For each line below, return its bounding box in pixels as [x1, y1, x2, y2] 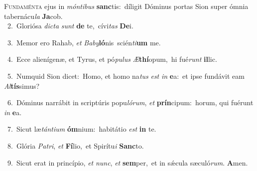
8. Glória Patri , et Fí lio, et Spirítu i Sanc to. [7, 140, 144, 151]
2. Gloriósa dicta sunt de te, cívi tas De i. [7, 20, 133, 31]
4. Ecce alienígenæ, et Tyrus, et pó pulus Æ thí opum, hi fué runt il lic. [7, 54, 217, 64]
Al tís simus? [4, 80, 40, 91]
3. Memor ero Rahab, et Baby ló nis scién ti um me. [7, 37, 161, 47]
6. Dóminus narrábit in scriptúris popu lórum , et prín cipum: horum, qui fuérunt [7, 97, 254, 108]
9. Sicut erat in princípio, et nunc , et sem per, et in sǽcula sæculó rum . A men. [7, 157, 248, 168]
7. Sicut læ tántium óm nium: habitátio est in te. [7, 124, 156, 134]
